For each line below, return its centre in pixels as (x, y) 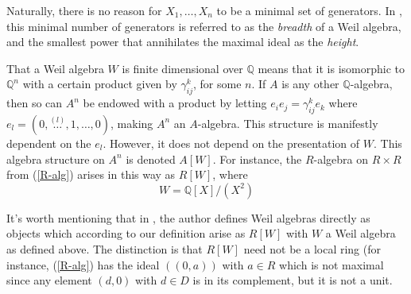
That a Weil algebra (55, 68)
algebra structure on (56, 159)
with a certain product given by (100, 84)
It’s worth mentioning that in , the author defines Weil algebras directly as (188, 217)
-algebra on (341, 159)
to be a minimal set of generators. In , (309, 10)
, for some (217, 84)
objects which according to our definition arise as (126, 233)
